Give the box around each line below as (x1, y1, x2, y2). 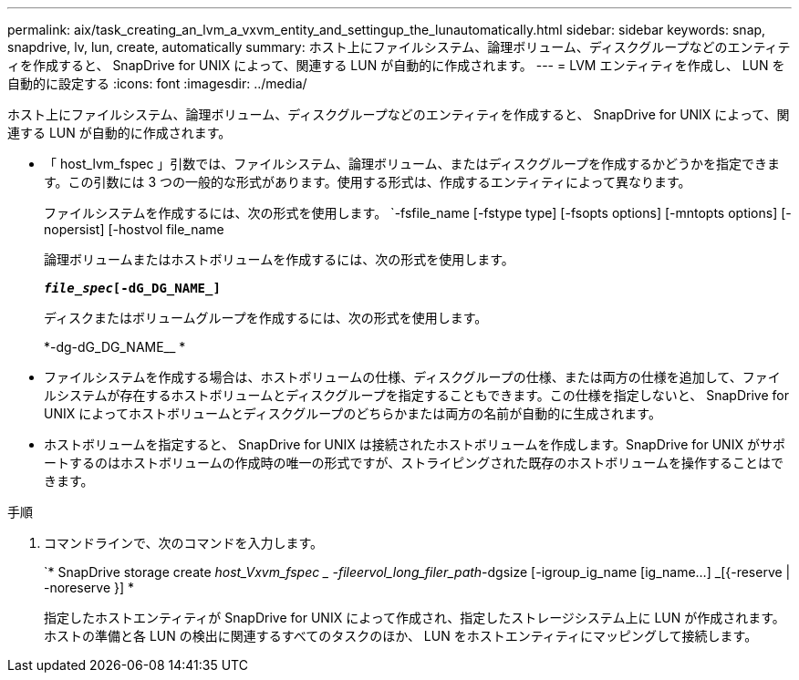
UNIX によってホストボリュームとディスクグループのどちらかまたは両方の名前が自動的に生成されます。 (44, 406, 661, 421)
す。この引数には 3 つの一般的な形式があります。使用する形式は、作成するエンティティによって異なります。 (44, 174, 691, 190)
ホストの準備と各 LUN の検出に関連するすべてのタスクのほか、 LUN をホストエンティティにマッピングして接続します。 (44, 628, 758, 644)
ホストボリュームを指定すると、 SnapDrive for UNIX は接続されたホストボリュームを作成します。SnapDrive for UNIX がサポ (44, 437, 785, 452)
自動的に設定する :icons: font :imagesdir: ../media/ (7, 76, 307, 91)
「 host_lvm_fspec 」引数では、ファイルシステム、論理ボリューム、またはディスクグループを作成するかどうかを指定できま (44, 156, 781, 171)
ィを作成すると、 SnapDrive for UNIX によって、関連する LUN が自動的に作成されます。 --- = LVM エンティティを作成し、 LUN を (7, 57, 785, 73)
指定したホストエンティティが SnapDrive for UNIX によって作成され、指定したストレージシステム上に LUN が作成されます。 (44, 610, 785, 625)
